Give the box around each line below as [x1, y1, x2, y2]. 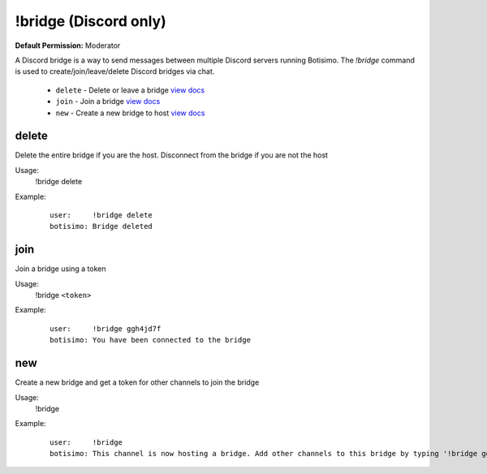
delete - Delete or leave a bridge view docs [55, 85, 205, 95]
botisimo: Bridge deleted [50, 222, 153, 231]
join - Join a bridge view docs [55, 97, 161, 106]
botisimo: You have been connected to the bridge [50, 335, 252, 345]
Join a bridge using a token [15, 264, 106, 274]
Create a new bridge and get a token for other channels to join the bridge [15, 377, 260, 387]
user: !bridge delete [50, 210, 153, 219]
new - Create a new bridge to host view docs [55, 108, 205, 118]
